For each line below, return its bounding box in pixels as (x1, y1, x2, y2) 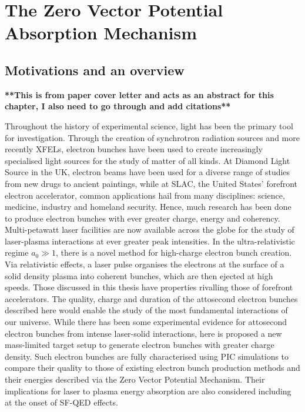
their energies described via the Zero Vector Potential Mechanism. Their (5, 373, 265, 386)
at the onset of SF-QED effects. (5, 396, 118, 408)
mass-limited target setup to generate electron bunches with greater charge (5, 339, 274, 351)
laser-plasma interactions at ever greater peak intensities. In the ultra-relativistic (5, 235, 295, 247)
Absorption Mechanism (5, 21, 197, 45)
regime (5, 246, 29, 259)
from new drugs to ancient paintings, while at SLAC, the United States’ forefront (5, 177, 297, 189)
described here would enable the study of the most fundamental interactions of (5, 304, 288, 316)
